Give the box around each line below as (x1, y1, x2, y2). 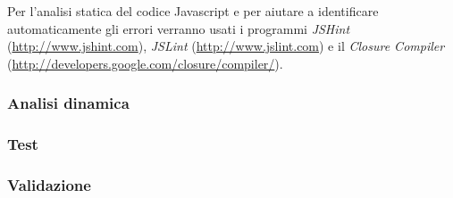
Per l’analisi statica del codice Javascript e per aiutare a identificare (7, 2, 379, 20)
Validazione (7, 173, 91, 195)
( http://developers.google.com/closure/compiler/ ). (7, 54, 283, 72)
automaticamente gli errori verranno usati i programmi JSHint (7, 19, 350, 37)
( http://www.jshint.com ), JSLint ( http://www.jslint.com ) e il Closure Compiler (7, 37, 445, 55)
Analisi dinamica (7, 92, 130, 114)
